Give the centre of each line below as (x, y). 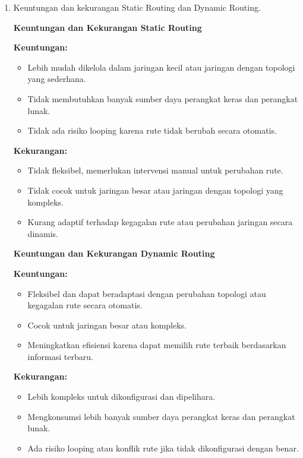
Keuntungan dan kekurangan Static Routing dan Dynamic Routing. (137, 7)
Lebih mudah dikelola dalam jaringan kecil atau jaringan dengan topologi (161, 67)
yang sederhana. (57, 79)
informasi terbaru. (60, 356)
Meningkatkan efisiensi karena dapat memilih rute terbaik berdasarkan (157, 345)
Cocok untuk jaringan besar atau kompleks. (107, 325)
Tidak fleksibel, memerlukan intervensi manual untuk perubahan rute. (155, 170)
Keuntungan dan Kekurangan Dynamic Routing (114, 253)
